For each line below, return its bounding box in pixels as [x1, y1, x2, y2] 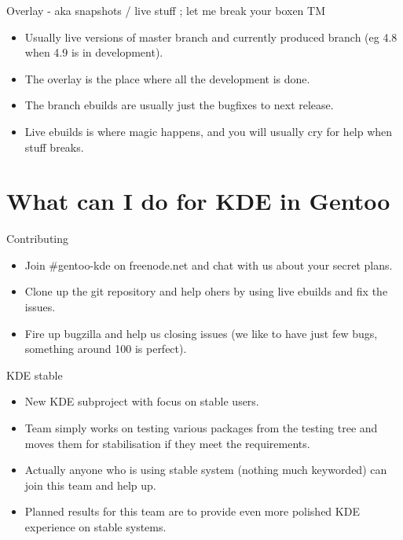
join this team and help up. [24, 476, 156, 493]
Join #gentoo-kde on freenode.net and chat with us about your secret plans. [24, 256, 393, 273]
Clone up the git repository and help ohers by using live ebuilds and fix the [24, 283, 388, 299]
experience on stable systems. [24, 519, 167, 534]
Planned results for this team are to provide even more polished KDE [24, 503, 360, 520]
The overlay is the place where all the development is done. [24, 70, 310, 86]
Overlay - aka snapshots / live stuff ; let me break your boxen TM [6, 2, 325, 18]
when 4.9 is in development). [24, 44, 163, 61]
